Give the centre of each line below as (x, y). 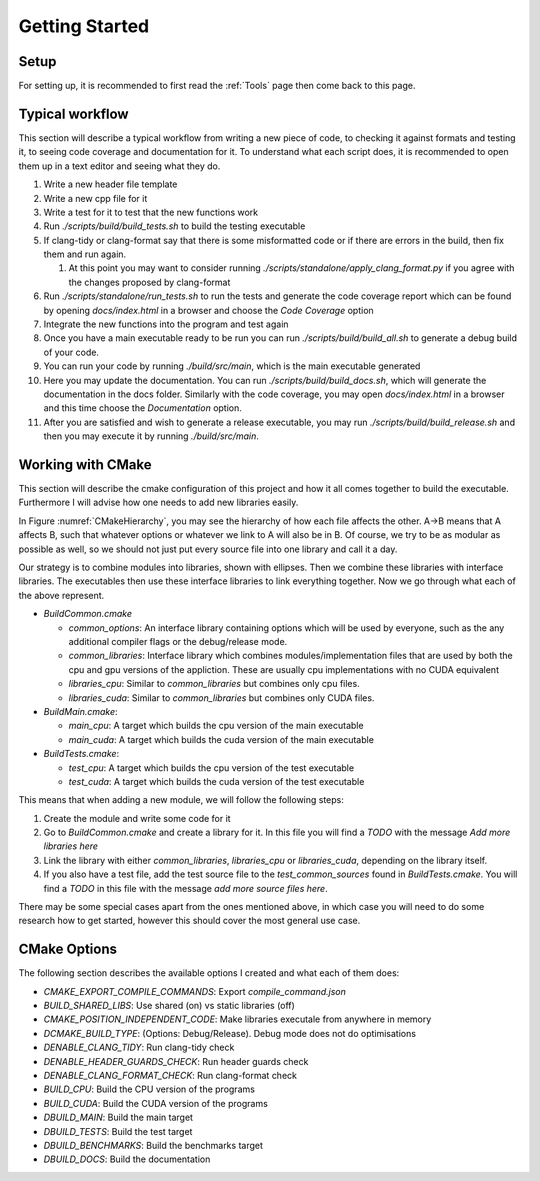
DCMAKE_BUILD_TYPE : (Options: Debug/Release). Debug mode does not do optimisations (230, 1033)
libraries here (71, 846)
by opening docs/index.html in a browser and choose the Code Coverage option (208, 310)
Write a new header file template (110, 184)
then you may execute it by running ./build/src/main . (151, 436)
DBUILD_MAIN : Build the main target (118, 1117)
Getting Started (84, 26)
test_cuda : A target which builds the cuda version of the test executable (216, 781)
